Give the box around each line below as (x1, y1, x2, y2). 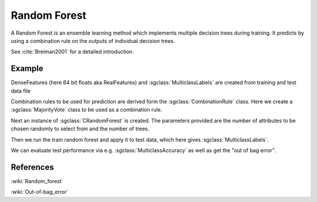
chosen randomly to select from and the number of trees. (11, 125, 150, 132)
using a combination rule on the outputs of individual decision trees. (11, 37, 176, 44)
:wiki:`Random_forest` (11, 177, 64, 184)
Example (11, 63, 43, 73)
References (11, 162, 54, 172)
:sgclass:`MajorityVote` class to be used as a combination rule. (11, 106, 163, 113)
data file (11, 87, 31, 94)
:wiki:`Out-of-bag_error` (11, 188, 69, 196)
